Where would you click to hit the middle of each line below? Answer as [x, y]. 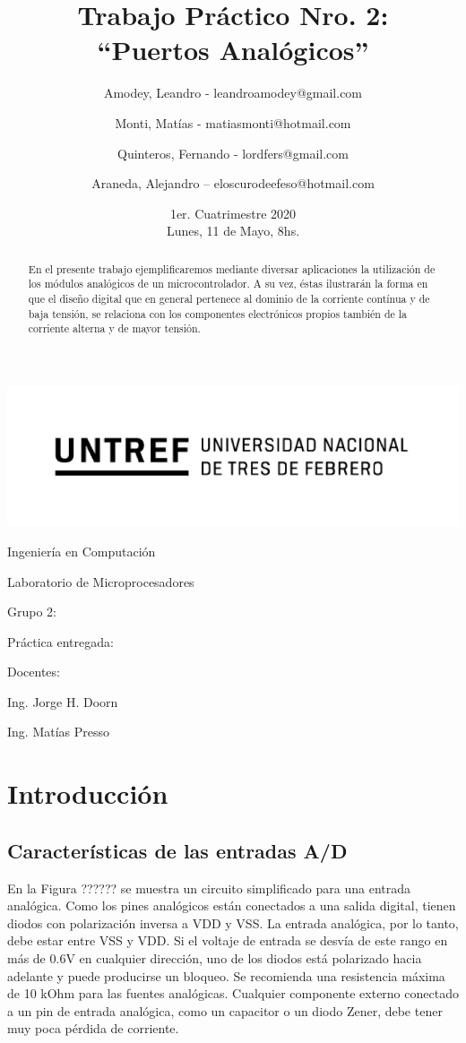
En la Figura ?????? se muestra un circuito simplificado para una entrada [209, 888]
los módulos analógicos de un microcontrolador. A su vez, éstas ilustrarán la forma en [228, 284]
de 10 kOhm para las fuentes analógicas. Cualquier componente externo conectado [233, 993]
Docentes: [34, 672]
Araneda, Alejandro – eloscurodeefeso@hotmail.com [233, 183]
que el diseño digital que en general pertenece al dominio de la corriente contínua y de [229, 298]
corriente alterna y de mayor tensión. [114, 328]
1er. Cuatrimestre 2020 [233, 213]
